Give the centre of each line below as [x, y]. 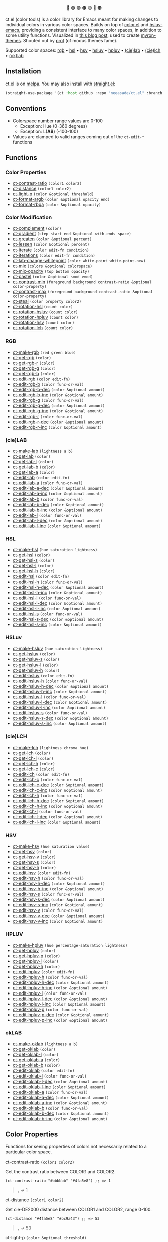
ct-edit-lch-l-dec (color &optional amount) [57, 816]
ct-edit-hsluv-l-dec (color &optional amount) [60, 702]
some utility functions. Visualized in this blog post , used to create [73, 35]
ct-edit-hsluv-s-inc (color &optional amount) [59, 723]
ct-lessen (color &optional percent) [51, 244]
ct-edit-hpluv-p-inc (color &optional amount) [60, 1020]
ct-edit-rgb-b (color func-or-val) [48, 384]
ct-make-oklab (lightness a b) [45, 1044]
